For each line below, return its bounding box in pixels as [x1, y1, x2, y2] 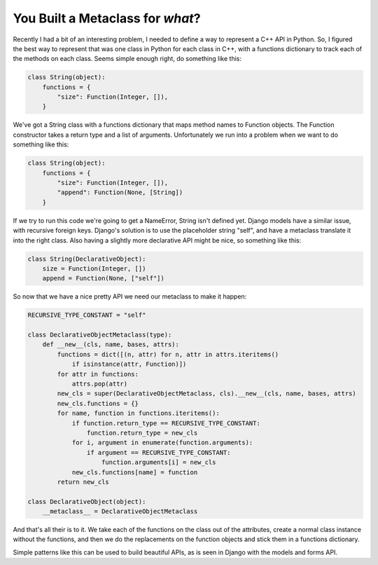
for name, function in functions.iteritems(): [57, 409, 220, 417]
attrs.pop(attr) [71, 380, 128, 388]
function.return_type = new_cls [86, 428, 198, 437]
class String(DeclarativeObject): [27, 254, 146, 263]
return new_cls [57, 477, 110, 486]
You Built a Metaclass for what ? [13, 11, 201, 26]
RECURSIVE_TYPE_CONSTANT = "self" [27, 311, 146, 319]
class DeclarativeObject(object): [27, 498, 146, 505]
